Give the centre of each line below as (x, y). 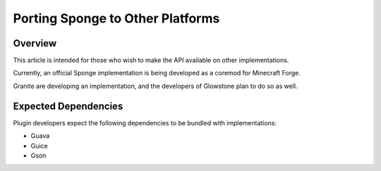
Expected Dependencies (68, 106)
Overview (35, 43)
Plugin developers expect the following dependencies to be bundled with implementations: (145, 122)
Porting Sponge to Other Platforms (116, 18)
